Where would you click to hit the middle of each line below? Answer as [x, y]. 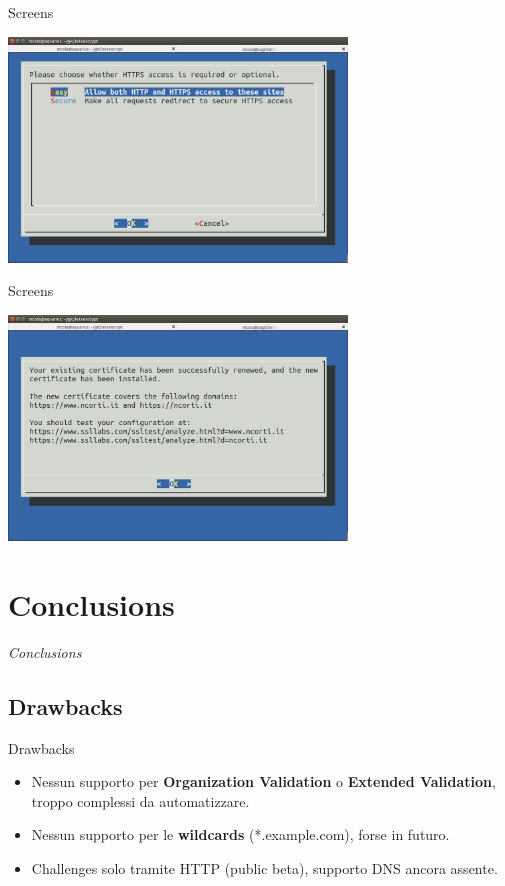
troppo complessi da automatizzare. [140, 800]
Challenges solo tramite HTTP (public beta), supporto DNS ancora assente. [264, 868]
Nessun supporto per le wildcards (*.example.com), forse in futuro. [240, 834]
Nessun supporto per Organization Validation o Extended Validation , [263, 781]
